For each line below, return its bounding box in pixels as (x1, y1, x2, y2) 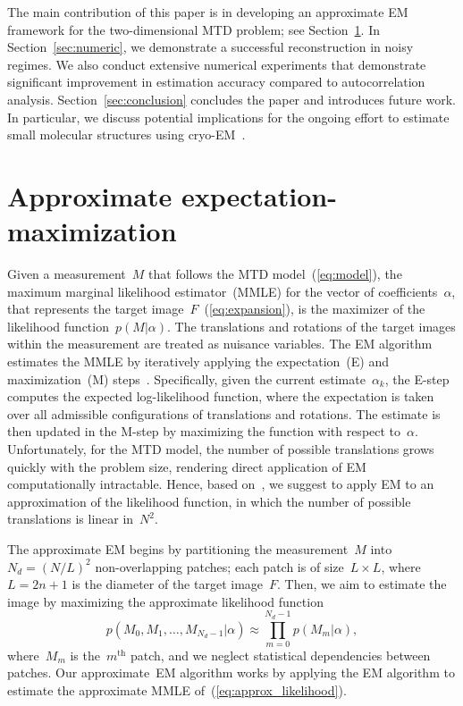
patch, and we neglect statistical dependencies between (130, 645, 431, 664)
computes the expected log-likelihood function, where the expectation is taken (7, 387, 434, 406)
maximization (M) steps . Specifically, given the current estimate (7, 369, 366, 388)
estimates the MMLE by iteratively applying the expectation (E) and (7, 352, 390, 371)
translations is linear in (7, 509, 134, 528)
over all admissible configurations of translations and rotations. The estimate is (7, 404, 441, 423)
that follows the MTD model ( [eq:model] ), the (148, 265, 402, 283)
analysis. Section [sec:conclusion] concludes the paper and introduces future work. (7, 89, 456, 108)
